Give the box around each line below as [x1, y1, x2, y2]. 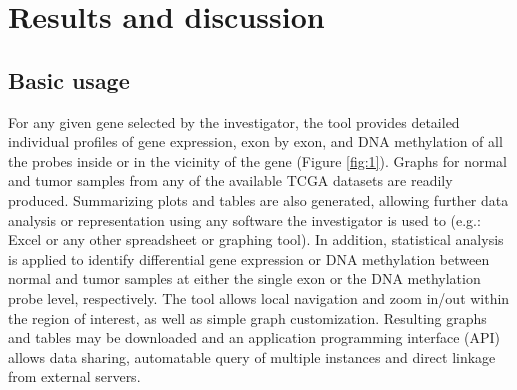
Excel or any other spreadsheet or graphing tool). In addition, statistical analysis [8, 229, 504, 250]
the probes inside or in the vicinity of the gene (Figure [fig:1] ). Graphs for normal [8, 150, 507, 171]
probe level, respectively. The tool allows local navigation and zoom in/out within [8, 287, 510, 308]
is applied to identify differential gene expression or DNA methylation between [8, 248, 490, 269]
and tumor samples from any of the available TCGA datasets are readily [8, 170, 453, 191]
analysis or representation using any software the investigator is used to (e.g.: [8, 209, 481, 230]
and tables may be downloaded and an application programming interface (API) [8, 327, 500, 348]
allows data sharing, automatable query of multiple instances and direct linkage [8, 346, 496, 367]
